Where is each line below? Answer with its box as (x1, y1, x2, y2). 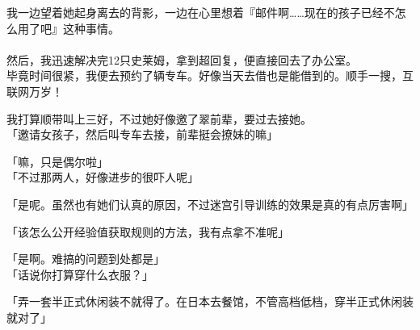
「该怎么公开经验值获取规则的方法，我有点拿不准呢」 (6, 223, 289, 240)
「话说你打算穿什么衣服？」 (6, 265, 153, 282)
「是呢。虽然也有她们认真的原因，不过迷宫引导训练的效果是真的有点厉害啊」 (6, 195, 414, 212)
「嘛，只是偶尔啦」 (6, 152, 108, 169)
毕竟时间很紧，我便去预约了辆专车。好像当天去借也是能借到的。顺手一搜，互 (6, 67, 414, 84)
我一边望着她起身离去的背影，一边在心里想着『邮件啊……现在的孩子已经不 (6, 4, 395, 20)
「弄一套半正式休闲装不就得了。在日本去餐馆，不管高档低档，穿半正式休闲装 (6, 293, 414, 310)
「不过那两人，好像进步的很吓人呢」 (6, 169, 199, 186)
